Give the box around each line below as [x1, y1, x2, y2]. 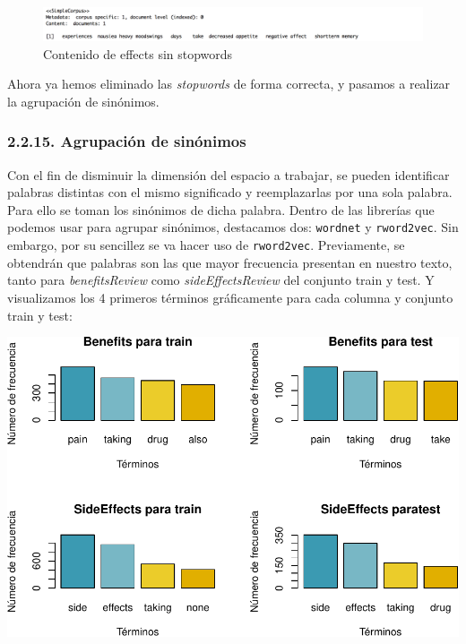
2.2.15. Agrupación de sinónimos [7, 130, 246, 152]
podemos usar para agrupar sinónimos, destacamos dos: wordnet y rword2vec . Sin [7, 218, 459, 236]
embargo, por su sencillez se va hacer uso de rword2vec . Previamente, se [7, 236, 405, 254]
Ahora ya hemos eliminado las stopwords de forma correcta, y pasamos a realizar [7, 74, 451, 93]
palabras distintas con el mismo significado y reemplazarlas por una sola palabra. [7, 183, 453, 202]
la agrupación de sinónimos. [7, 91, 160, 110]
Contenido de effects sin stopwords [43, 44, 233, 63]
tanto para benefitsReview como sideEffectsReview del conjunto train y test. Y [7, 270, 435, 289]
